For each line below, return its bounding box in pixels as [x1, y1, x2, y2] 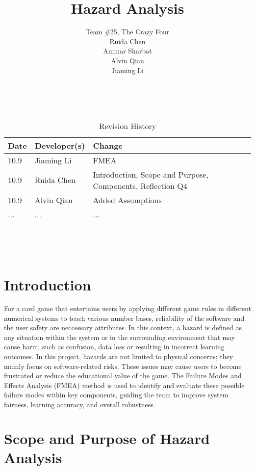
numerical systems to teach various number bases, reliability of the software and [4, 313, 245, 323]
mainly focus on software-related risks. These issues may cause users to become [4, 361, 242, 371]
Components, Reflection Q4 [93, 180, 187, 191]
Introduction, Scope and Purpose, [93, 168, 209, 180]
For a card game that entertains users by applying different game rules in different [4, 303, 251, 313]
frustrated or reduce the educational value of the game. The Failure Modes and [4, 370, 242, 381]
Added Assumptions [93, 194, 162, 206]
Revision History [99, 120, 156, 131]
